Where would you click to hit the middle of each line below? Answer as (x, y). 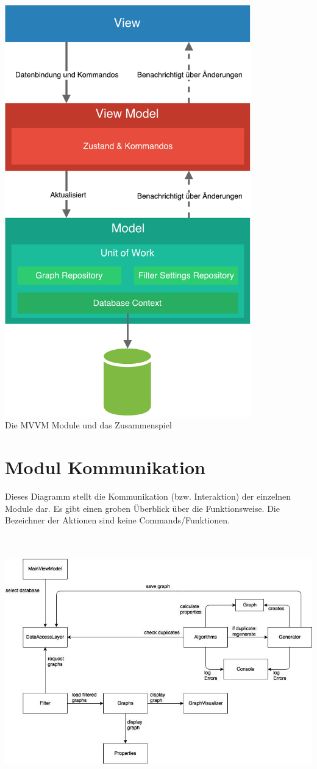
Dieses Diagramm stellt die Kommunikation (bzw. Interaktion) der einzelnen (148, 496)
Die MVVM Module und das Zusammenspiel (88, 425)
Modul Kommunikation (105, 467)
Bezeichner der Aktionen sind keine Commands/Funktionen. (117, 520)
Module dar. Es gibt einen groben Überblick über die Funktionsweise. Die (142, 508)
